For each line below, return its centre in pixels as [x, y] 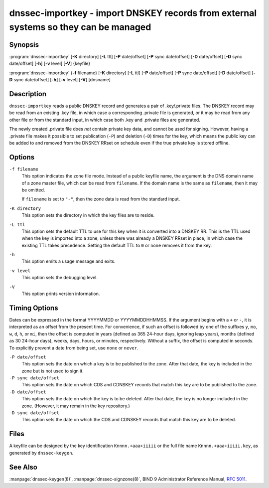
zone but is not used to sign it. [53, 371]
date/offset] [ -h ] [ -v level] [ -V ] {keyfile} [50, 64]
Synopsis [24, 45]
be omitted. [33, 190]
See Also [23, 467]
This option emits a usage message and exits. [68, 261]
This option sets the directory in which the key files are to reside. [88, 215]
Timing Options [34, 308]
